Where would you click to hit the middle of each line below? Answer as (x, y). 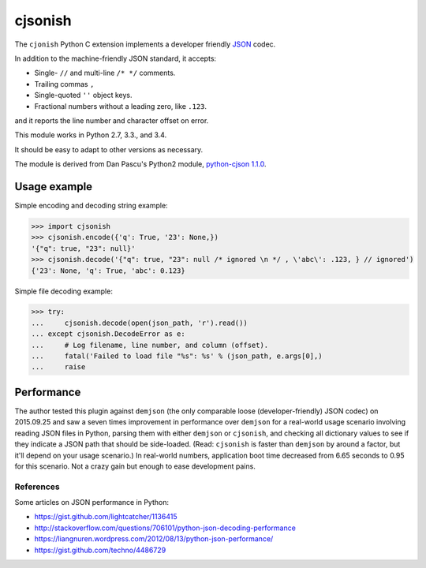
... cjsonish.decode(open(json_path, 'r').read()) (139, 323)
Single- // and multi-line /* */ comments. (105, 73)
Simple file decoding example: (64, 291)
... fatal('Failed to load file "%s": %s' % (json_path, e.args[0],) (177, 356)
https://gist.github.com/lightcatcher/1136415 (106, 517)
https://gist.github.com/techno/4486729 (100, 550)
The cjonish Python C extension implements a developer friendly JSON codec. (145, 44)
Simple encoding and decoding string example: (92, 205)
